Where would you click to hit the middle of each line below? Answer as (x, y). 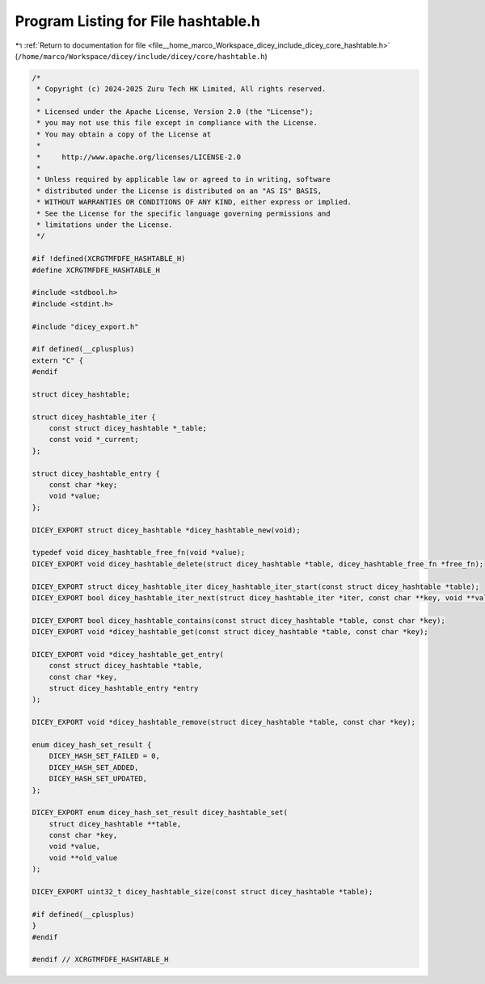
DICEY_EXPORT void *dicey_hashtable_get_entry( (128, 654)
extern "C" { (58, 360)
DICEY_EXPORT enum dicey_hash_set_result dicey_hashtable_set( (160, 813)
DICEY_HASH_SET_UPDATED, (98, 779)
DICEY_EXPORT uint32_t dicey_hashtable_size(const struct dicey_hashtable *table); (202, 892)
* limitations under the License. (105, 225)
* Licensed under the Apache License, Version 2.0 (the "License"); (175, 112)
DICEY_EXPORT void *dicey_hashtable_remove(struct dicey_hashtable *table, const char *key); (224, 722)
